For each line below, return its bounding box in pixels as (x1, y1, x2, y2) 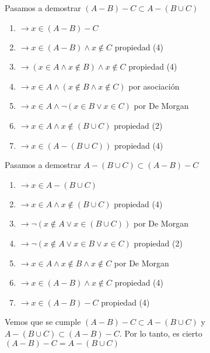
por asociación (128, 80, 180, 92)
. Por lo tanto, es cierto (119, 327, 202, 339)
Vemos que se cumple (5, 316, 81, 328)
